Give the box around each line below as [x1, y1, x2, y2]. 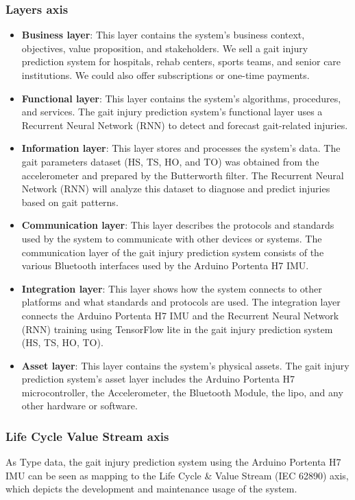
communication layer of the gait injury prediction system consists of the [21, 245, 324, 259]
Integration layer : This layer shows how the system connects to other [21, 281, 322, 295]
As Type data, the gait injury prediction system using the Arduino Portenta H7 [5, 455, 341, 469]
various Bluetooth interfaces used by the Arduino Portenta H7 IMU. [21, 258, 309, 273]
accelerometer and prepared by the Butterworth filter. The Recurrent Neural [21, 168, 344, 182]
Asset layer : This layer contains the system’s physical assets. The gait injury [21, 358, 350, 372]
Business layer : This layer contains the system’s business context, [21, 27, 305, 42]
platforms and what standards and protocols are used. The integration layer [21, 295, 341, 309]
